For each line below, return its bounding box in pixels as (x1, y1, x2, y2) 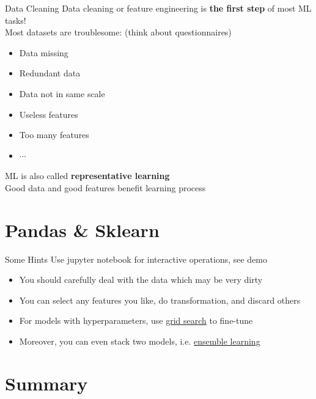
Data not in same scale (19, 87, 105, 100)
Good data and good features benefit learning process (5, 181, 206, 194)
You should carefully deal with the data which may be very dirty (19, 273, 263, 286)
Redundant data (19, 67, 81, 79)
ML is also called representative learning (5, 169, 170, 182)
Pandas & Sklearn (5, 217, 160, 242)
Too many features (19, 128, 89, 141)
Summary (5, 370, 88, 395)
